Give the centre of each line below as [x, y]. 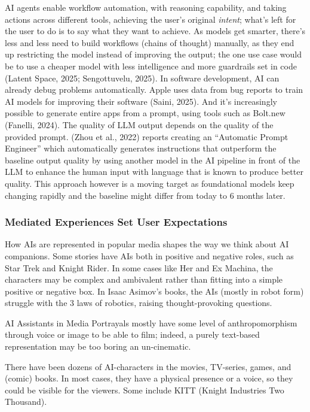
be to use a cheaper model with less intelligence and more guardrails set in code [151, 66]
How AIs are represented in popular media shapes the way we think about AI [147, 244]
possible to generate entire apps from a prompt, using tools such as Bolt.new [145, 113]
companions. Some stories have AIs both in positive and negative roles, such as [149, 255]
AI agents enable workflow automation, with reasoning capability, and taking [146, 7]
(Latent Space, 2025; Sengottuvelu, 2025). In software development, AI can [142, 78]
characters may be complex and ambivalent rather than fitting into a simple [144, 279]
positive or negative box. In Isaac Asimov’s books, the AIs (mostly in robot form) [154, 291]
